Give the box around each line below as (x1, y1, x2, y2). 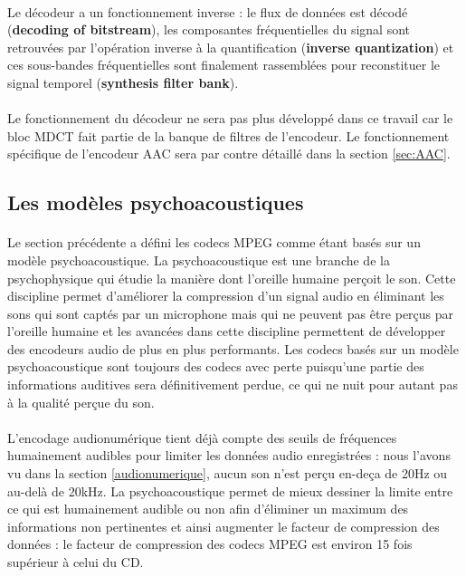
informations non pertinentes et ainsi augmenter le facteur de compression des (7, 516, 440, 535)
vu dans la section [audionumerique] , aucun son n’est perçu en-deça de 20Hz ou (7, 464, 448, 483)
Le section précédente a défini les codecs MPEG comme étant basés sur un (7, 233, 421, 252)
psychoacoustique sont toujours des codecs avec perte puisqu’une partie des (7, 357, 424, 376)
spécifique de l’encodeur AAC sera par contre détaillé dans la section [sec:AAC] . (7, 144, 451, 163)
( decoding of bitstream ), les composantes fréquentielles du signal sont (7, 20, 410, 39)
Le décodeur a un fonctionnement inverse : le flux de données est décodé (7, 2, 408, 21)
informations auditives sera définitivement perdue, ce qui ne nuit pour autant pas (7, 375, 458, 394)
